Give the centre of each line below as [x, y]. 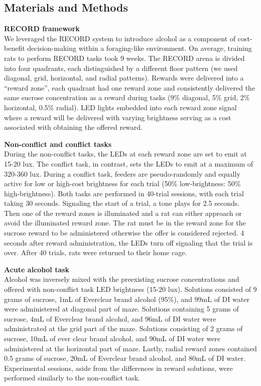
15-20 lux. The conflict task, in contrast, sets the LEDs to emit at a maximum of [129, 163]
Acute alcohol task [37, 269]
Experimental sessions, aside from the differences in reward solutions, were [118, 368]
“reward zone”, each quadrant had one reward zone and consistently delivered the [130, 87]
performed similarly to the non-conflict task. [72, 378]
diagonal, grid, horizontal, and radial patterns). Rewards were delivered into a [124, 78]
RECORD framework [42, 28]
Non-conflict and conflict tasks [58, 144]
